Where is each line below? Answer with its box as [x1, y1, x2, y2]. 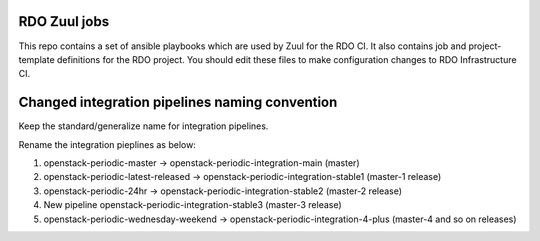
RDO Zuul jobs [18, 13, 110, 30]
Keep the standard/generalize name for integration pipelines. [18, 120, 269, 132]
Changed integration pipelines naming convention [18, 94, 338, 111]
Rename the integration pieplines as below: [18, 138, 197, 150]
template [18, 53, 55, 65]
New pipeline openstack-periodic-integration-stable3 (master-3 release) [43, 199, 342, 211]
